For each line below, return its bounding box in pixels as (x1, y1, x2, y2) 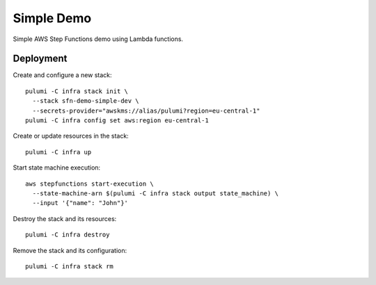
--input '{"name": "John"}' (32, 199, 129, 207)
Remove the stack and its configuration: (13, 246, 127, 254)
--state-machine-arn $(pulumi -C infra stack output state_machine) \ (32, 189, 279, 197)
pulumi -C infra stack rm (25, 262, 114, 270)
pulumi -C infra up (25, 148, 92, 156)
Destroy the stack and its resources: (13, 214, 117, 222)
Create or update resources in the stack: (13, 132, 129, 140)
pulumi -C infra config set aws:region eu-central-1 (25, 117, 209, 124)
